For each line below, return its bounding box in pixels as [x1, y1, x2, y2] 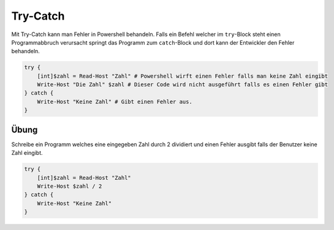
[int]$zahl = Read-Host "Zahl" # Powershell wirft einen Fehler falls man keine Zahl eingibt [37, 72, 328, 80]
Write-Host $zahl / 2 [37, 182, 102, 190]
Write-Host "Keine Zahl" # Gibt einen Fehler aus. [37, 98, 192, 105]
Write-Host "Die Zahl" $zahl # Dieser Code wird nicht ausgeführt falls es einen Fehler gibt [37, 81, 328, 88]
